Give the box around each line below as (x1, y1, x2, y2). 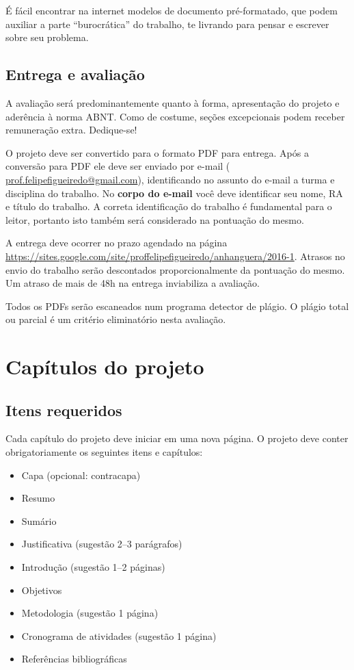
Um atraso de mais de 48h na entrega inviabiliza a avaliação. (5, 276, 260, 290)
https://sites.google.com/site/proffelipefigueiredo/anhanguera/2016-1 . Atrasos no (5, 248, 345, 263)
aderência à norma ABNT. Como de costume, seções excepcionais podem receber (5, 109, 345, 123)
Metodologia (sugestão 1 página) (21, 606, 159, 620)
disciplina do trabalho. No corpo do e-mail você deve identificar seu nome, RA (5, 185, 343, 200)
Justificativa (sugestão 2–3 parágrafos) (21, 537, 182, 551)
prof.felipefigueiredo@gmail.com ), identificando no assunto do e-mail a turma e (5, 172, 335, 186)
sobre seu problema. (5, 30, 89, 44)
